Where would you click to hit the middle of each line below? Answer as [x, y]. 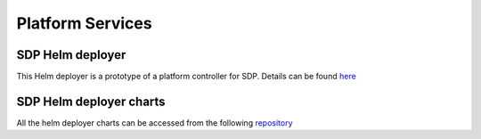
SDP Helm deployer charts [91, 101]
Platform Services [84, 23]
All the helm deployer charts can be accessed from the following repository [155, 123]
